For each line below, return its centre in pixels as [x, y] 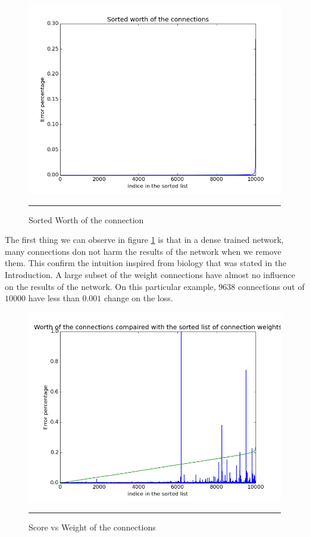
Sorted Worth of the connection [86, 219]
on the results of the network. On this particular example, [110, 286]
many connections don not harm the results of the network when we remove [143, 251]
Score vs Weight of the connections [92, 527]
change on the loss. [138, 298]
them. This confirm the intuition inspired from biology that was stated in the [146, 263]
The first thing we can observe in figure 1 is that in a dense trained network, [144, 240]
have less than [54, 298]
